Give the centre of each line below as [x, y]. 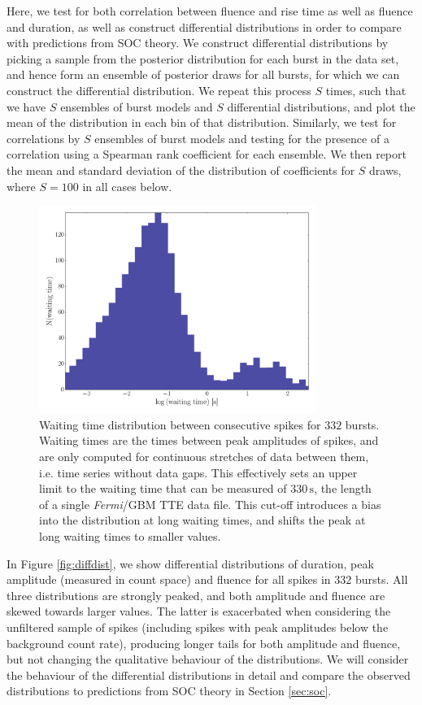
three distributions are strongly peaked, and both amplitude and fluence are [196, 595]
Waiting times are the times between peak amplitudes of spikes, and [209, 440]
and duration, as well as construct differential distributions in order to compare [204, 26]
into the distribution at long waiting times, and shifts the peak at [202, 520]
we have [26, 106]
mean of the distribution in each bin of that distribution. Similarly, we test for [202, 122]
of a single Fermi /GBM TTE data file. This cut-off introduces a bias [210, 504]
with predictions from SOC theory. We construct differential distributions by [198, 43]
